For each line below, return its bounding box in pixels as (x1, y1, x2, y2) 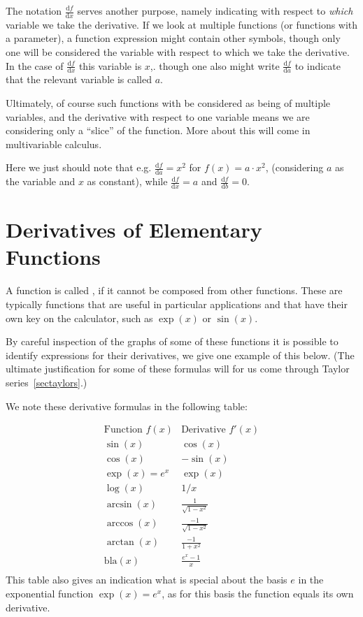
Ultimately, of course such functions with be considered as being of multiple (6, 96, 331, 110)
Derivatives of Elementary (6, 215, 262, 244)
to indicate (294, 58, 341, 73)
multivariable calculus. (6, 136, 102, 151)
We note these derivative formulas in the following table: (6, 398, 248, 413)
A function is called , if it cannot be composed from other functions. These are (6, 283, 343, 298)
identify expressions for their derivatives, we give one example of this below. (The (6, 347, 355, 362)
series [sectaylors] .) (6, 375, 87, 389)
